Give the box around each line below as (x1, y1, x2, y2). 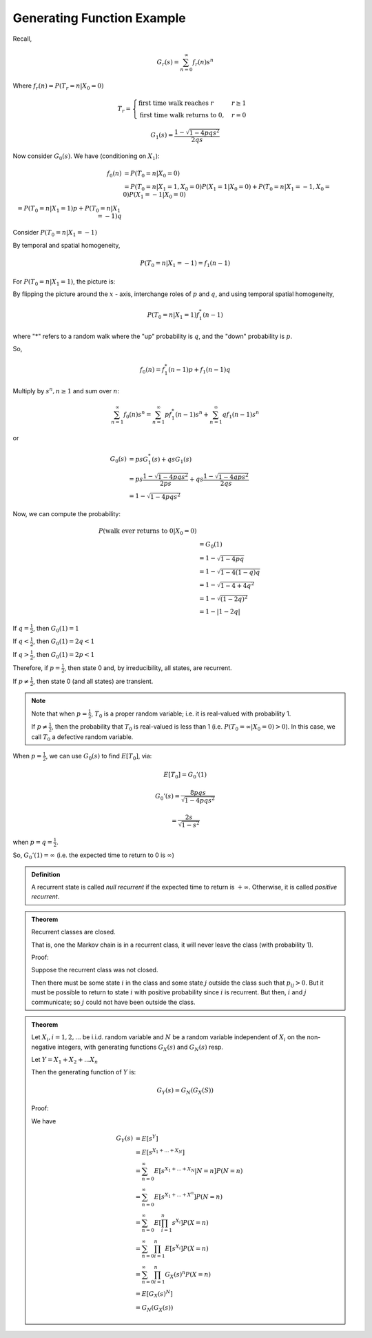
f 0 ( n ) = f (140, 366, 165, 375)
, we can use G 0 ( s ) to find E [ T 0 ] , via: (45, 752, 152, 762)
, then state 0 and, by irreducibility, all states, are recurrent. (64, 663, 232, 672)
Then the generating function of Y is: (31, 1068, 136, 1076)
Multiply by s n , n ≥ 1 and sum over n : (12, 386, 120, 395)
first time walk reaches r (138, 99, 214, 107)
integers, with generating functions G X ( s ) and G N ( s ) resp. (57, 1043, 224, 1052)
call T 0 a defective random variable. (31, 733, 134, 742)
